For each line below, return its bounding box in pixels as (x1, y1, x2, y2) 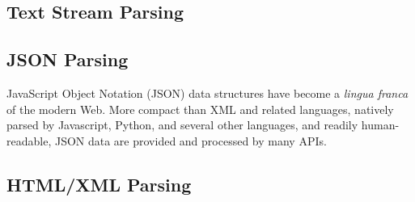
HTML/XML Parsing (6, 171, 192, 196)
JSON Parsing (6, 47, 129, 72)
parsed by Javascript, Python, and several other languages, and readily (6, 116, 358, 133)
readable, (6, 132, 52, 149)
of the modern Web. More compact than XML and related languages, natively (6, 100, 394, 117)
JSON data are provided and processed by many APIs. (54, 132, 327, 149)
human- (361, 116, 400, 133)
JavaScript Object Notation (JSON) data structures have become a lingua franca (6, 84, 409, 101)
